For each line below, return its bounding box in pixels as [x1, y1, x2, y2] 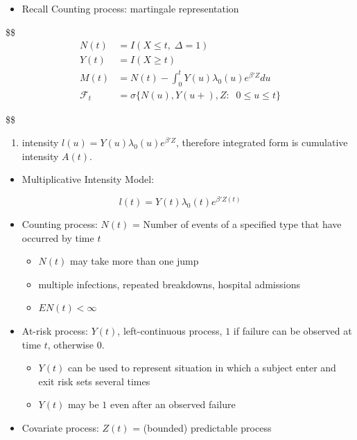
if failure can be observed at [233, 324, 352, 338]
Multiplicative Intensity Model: [21, 172, 155, 186]
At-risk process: [21, 324, 88, 338]
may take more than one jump [70, 254, 199, 268]
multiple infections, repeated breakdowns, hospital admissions [38, 276, 300, 291]
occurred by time [21, 230, 94, 245]
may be [67, 397, 99, 412]
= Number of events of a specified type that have [132, 217, 342, 231]
